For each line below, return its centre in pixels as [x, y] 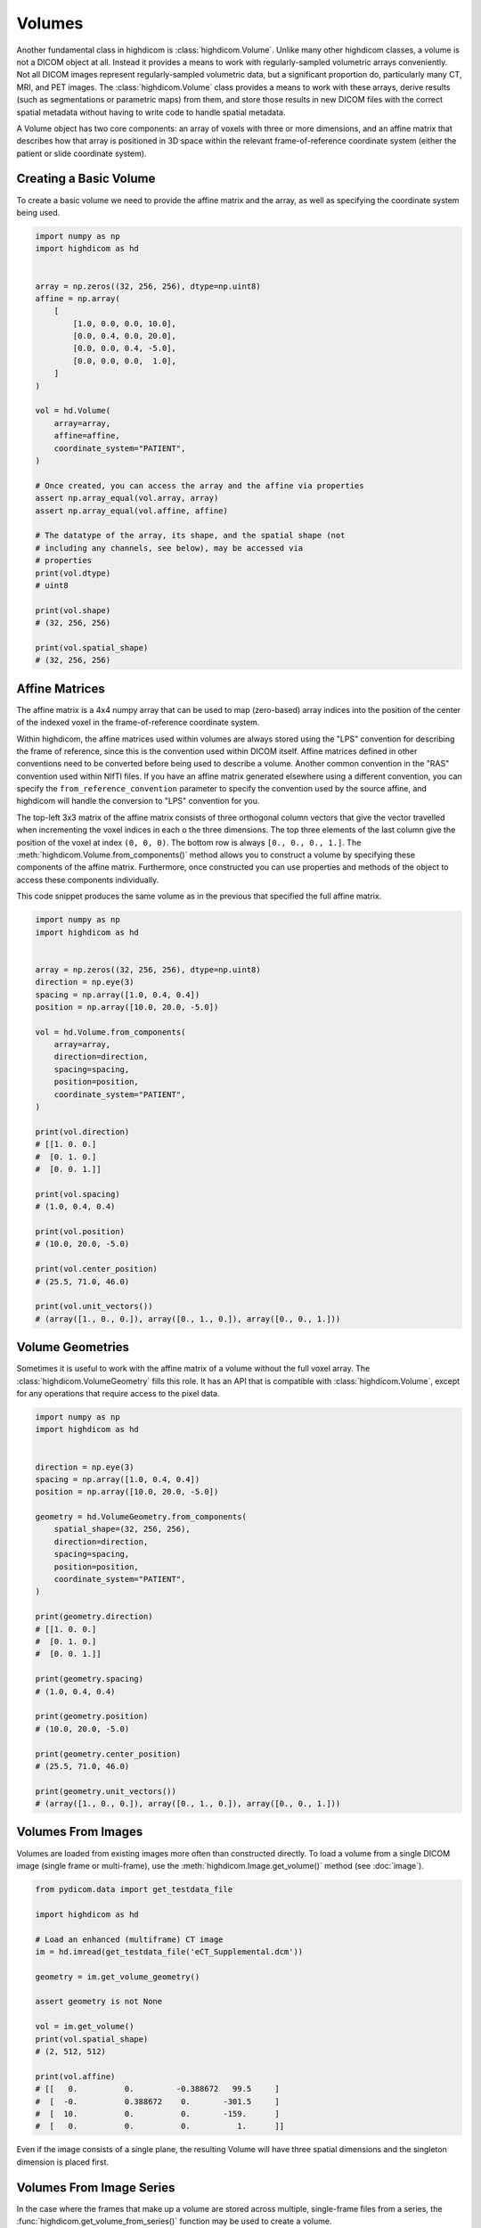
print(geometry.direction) [94, 1617]
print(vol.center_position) [96, 1269]
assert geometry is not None [99, 2002]
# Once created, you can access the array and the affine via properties [200, 485]
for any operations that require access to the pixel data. [118, 1393]
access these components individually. [88, 880]
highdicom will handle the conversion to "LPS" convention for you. [138, 801]
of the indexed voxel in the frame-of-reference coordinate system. [138, 723]
